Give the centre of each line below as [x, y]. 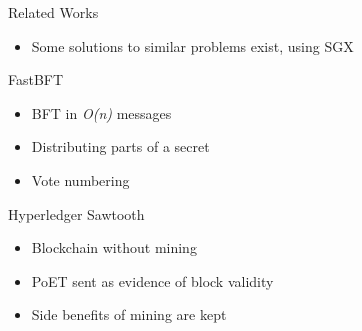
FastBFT [36, 79]
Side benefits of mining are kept [129, 314]
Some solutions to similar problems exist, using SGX [192, 45]
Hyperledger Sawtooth [76, 213]
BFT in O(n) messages [101, 112]
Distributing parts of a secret [120, 146]
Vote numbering [80, 179]
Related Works [53, 12]
